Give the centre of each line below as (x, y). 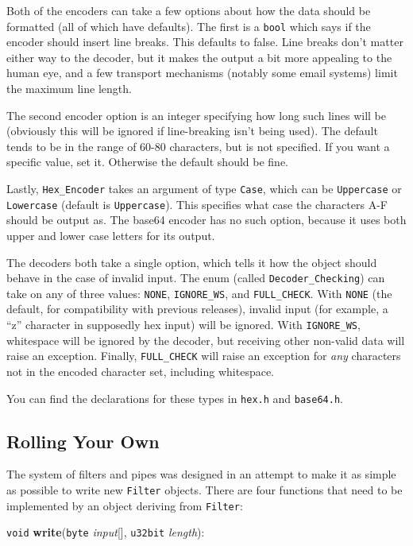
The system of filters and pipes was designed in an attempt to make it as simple (201, 474)
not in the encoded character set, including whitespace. (141, 371)
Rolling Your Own (83, 441)
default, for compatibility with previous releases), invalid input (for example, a (197, 309)
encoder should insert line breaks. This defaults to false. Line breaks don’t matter (205, 42)
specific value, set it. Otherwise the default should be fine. (148, 162)
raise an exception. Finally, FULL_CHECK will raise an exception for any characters (204, 356)
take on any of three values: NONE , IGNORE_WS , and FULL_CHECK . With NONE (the (199, 293)
